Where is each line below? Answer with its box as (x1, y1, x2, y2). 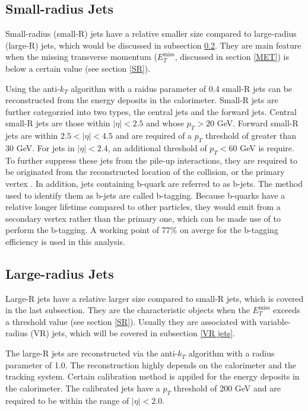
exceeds (273, 304, 300, 316)
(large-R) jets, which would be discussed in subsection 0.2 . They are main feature (5, 39, 301, 51)
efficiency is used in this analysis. (5, 235, 125, 247)
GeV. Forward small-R (217, 117, 299, 129)
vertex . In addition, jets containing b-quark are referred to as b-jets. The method (5, 177, 303, 189)
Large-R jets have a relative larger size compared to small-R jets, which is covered (5, 292, 304, 304)
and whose (146, 117, 185, 129)
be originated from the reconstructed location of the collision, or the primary (5, 165, 285, 178)
